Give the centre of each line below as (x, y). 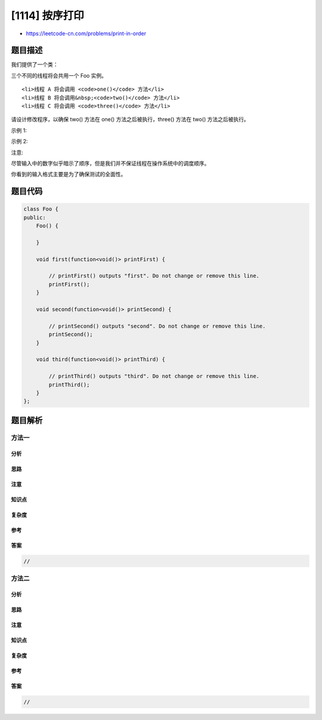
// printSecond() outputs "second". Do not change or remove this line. (157, 326)
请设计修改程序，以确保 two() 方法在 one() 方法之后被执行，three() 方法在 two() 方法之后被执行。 (130, 119)
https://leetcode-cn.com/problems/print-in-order (86, 33)
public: (35, 217)
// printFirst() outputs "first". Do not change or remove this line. (154, 276)
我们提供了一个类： (35, 64)
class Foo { (41, 209)
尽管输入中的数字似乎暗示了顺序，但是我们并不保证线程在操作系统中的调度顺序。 (110, 163)
